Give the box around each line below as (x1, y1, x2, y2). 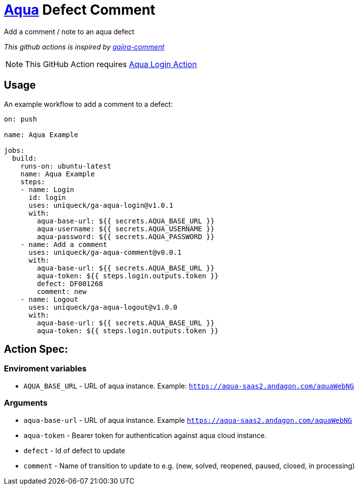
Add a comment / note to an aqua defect (4, 27, 135, 36)
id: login (28, 193, 66, 201)
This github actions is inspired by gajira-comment (4, 42, 165, 51)
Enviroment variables (4, 364, 87, 374)
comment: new (37, 287, 87, 295)
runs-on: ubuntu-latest (20, 162, 112, 170)
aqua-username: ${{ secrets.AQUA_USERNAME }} (37, 224, 215, 233)
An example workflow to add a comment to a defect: (4, 99, 173, 108)
